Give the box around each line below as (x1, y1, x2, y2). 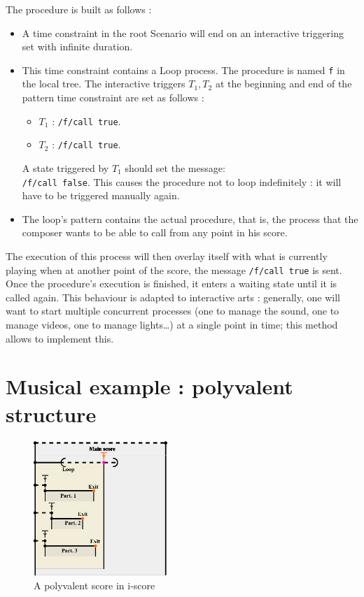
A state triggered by (22, 160, 109, 175)
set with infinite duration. (22, 39, 133, 54)
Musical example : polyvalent (6, 372, 293, 401)
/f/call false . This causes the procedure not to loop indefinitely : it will (22, 174, 342, 189)
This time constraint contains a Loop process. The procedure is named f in (22, 62, 345, 77)
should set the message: (125, 160, 225, 175)
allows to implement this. (6, 331, 114, 345)
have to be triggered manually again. (22, 188, 180, 203)
